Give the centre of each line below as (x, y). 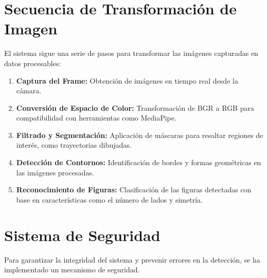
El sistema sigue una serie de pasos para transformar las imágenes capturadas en (131, 53)
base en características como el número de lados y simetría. (109, 199)
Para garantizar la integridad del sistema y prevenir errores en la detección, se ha (132, 259)
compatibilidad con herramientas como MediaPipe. (96, 118)
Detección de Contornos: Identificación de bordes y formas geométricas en (139, 162)
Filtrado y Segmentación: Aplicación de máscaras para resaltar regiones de (140, 135)
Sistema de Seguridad (82, 235)
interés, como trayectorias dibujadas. (74, 145)
